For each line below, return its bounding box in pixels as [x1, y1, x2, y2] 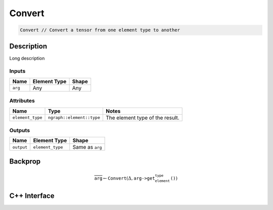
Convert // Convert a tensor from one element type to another [20, 27, 180, 33]
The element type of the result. [105, 114, 179, 121]
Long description [9, 55, 45, 61]
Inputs [9, 68, 26, 75]
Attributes [9, 97, 35, 104]
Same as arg [72, 144, 102, 151]
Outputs [9, 127, 30, 134]
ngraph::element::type [48, 115, 101, 121]
